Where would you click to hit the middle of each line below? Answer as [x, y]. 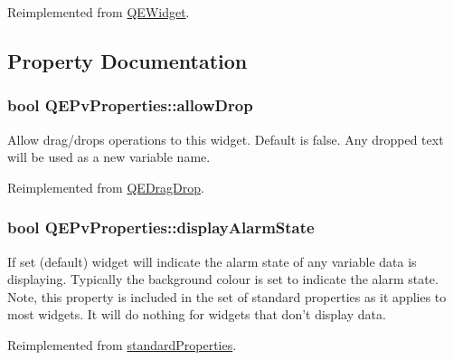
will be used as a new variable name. [109, 157]
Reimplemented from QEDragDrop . [106, 187]
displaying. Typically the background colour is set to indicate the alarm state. [223, 279]
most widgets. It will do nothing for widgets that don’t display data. [197, 314]
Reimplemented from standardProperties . [122, 344]
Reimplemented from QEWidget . [99, 12]
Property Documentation [127, 60]
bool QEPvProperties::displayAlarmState [161, 227]
